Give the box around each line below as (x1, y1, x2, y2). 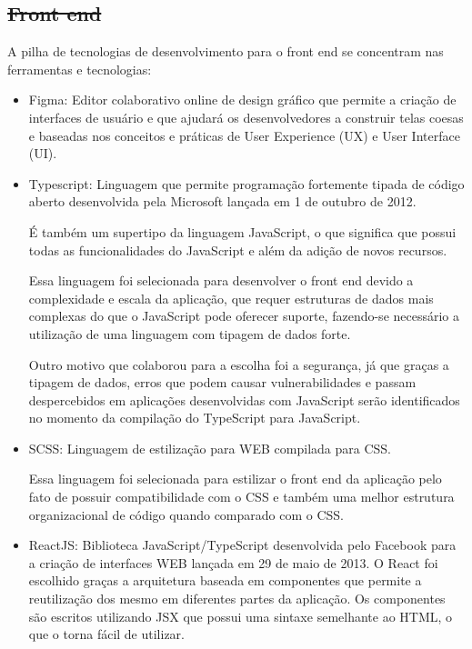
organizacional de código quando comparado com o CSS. (28, 504, 345, 524)
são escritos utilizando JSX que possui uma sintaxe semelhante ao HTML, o (28, 606, 453, 625)
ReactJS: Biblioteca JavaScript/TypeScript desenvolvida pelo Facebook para (28, 535, 457, 554)
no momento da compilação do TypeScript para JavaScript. (28, 408, 361, 427)
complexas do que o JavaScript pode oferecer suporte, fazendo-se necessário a (28, 306, 460, 325)
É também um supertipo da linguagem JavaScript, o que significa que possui (28, 222, 457, 241)
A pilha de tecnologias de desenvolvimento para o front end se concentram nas (7, 42, 444, 61)
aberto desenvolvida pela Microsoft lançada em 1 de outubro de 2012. (28, 192, 417, 211)
